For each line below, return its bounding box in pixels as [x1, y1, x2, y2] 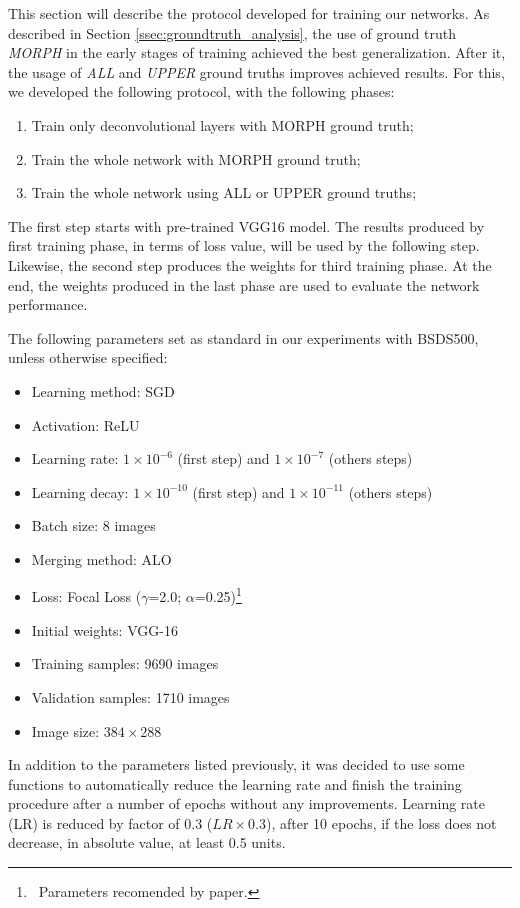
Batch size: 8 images [31, 515, 156, 536]
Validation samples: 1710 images [31, 686, 230, 707]
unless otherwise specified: [8, 347, 168, 368]
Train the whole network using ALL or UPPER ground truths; [31, 182, 417, 203]
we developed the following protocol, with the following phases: [8, 81, 395, 102]
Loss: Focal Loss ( [31, 586, 142, 607]
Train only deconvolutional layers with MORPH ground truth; [31, 114, 414, 135]
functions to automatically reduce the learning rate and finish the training [8, 773, 462, 794]
